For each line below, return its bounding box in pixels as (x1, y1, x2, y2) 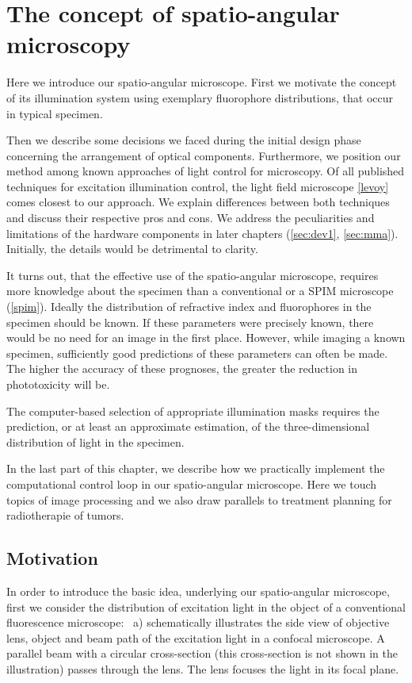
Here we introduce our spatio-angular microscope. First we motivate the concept (6, 74, 397, 90)
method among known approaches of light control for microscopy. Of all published (6, 163, 405, 179)
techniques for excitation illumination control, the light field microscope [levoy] (6, 178, 389, 194)
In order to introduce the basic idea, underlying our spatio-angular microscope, (6, 582, 390, 599)
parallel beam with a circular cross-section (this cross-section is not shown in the (6, 645, 398, 662)
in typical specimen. (6, 105, 103, 121)
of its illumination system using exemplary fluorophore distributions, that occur (6, 89, 393, 106)
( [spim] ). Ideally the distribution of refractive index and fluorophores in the (6, 298, 372, 315)
